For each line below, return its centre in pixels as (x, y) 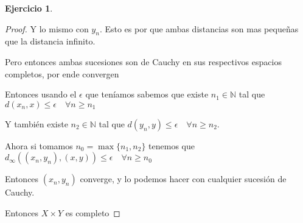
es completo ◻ (93, 212)
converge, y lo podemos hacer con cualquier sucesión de (183, 179)
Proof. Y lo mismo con (47, 28)
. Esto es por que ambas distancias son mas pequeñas (199, 28)
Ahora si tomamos (39, 145)
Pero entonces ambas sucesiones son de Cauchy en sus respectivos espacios (143, 61)
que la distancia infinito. (50, 41)
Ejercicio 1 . (29, 8)
